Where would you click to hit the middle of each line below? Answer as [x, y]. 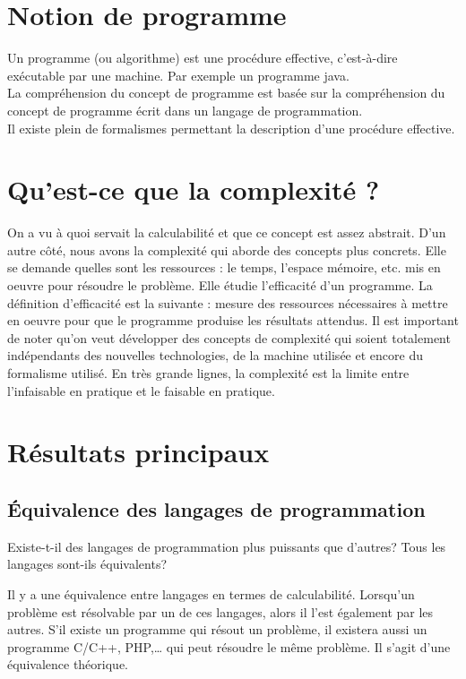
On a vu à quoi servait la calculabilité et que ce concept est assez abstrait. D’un [227, 232]
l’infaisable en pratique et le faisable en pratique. [141, 390]
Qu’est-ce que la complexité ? [194, 189]
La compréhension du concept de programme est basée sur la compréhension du [226, 93]
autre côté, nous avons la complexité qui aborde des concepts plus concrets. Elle [227, 249]
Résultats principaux [138, 452]
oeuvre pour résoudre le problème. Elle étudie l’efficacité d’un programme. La [220, 285]
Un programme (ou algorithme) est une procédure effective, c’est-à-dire [203, 58]
